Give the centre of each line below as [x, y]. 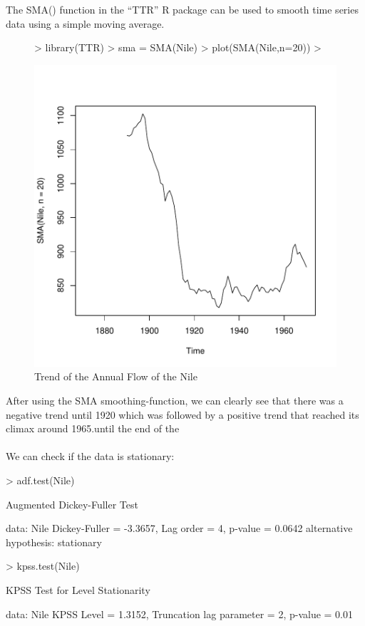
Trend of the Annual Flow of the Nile [116, 376]
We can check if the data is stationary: [90, 456]
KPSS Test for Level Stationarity [78, 589]
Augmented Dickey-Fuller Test [72, 504]
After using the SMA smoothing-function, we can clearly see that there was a [175, 400]
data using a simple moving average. [85, 23]
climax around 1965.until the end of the [93, 428]
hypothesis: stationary [54, 542]
